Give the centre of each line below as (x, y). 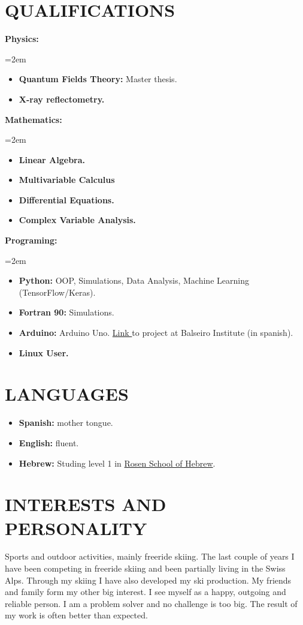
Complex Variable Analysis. (77, 220)
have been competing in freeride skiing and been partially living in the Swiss (145, 568)
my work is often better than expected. (76, 615)
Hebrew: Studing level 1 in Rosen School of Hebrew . (117, 463)
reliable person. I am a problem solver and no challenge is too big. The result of (151, 603)
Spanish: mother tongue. (66, 423)
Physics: (22, 39)
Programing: (31, 240)
